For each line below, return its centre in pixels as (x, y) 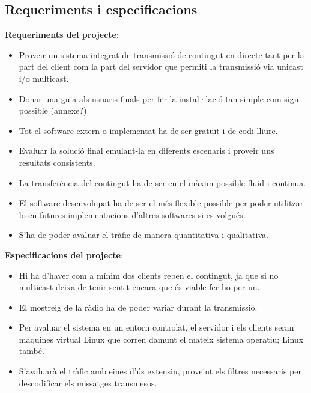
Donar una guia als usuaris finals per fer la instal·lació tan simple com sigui (160, 98)
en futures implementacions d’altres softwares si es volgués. (137, 214)
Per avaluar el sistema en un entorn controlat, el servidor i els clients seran (156, 327)
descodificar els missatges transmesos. (88, 382)
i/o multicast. (44, 78)
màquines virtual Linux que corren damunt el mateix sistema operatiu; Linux (161, 339)
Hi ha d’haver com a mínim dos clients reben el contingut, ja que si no (149, 275)
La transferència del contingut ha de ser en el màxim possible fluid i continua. (162, 182)
